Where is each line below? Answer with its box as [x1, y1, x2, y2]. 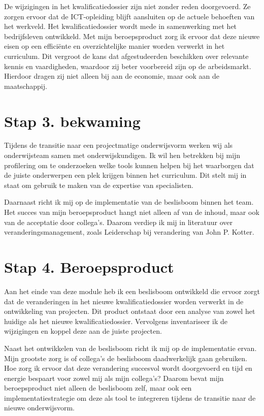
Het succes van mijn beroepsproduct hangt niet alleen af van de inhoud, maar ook [4, 207, 259, 217]
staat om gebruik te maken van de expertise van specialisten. [4, 179, 193, 190]
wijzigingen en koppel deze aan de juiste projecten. [4, 326, 162, 336]
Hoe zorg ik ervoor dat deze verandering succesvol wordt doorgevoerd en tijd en [4, 363, 252, 373]
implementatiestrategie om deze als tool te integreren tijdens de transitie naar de [4, 392, 256, 403]
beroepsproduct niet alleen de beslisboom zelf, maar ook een [4, 382, 192, 393]
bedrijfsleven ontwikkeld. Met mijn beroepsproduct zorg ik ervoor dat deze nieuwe [4, 30, 260, 41]
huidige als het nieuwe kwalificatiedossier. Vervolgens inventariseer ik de [4, 315, 227, 326]
